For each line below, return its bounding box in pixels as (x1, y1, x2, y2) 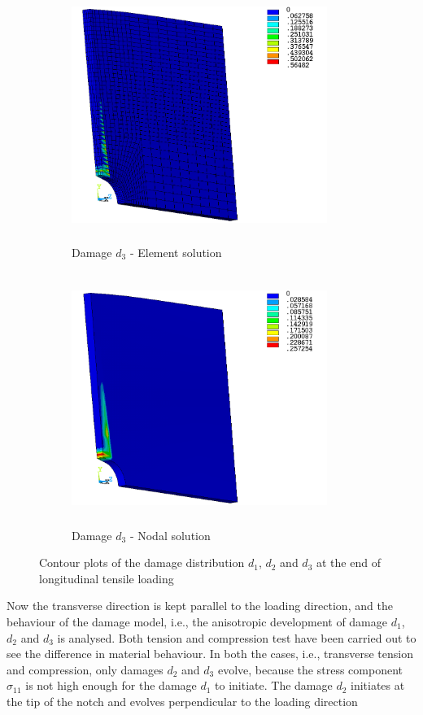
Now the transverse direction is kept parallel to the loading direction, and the (7, 597, 393, 614)
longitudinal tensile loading (39, 569, 174, 586)
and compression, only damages (7, 661, 164, 678)
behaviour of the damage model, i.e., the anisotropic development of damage (7, 613, 387, 630)
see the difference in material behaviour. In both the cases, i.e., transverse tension (7, 645, 413, 662)
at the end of (316, 554, 381, 571)
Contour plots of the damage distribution (39, 554, 245, 571)
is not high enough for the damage (25, 677, 197, 694)
